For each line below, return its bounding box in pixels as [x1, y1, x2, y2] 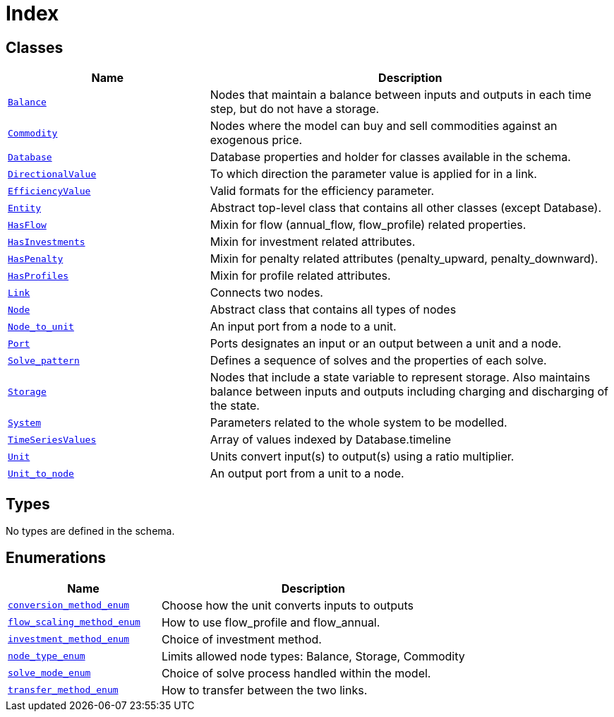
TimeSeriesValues [8, 434, 97, 445]
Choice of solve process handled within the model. [161, 665, 431, 680]
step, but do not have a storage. [210, 102, 380, 117]
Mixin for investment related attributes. [210, 235, 416, 249]
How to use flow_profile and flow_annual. [161, 615, 380, 629]
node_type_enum [8, 651, 85, 662]
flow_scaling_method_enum [8, 617, 140, 628]
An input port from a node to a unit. [210, 319, 397, 334]
